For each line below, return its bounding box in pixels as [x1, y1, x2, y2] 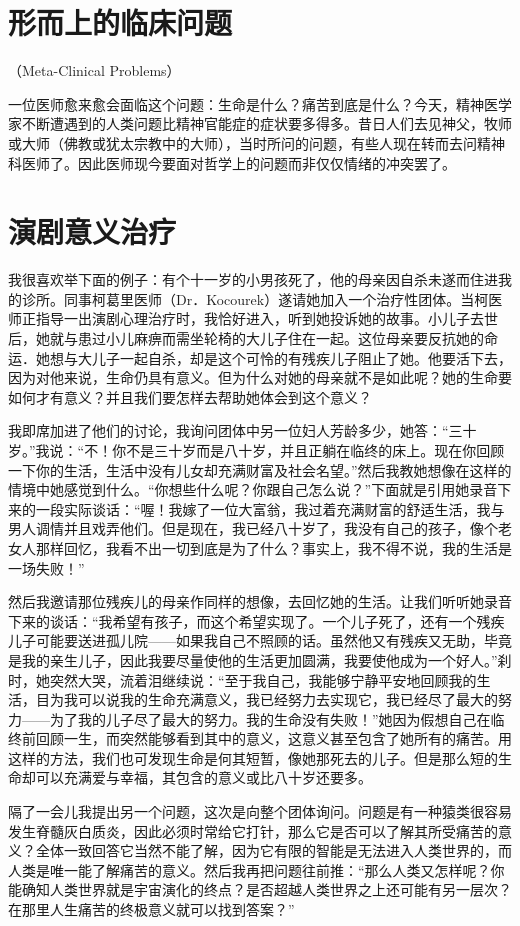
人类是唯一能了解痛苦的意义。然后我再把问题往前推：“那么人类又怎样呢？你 [8, 859, 505, 880]
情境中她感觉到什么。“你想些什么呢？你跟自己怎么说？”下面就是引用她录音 [8, 479, 498, 500]
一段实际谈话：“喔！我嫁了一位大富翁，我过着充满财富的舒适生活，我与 [35, 498, 505, 519]
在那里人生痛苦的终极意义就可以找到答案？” [8, 899, 295, 920]
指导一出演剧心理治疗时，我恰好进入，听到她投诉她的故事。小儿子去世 [35, 308, 498, 329]
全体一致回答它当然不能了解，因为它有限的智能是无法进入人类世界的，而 [35, 840, 512, 861]
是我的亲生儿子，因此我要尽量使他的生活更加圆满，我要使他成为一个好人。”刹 [8, 649, 512, 670]
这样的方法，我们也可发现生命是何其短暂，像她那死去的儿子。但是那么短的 [8, 747, 498, 768]
